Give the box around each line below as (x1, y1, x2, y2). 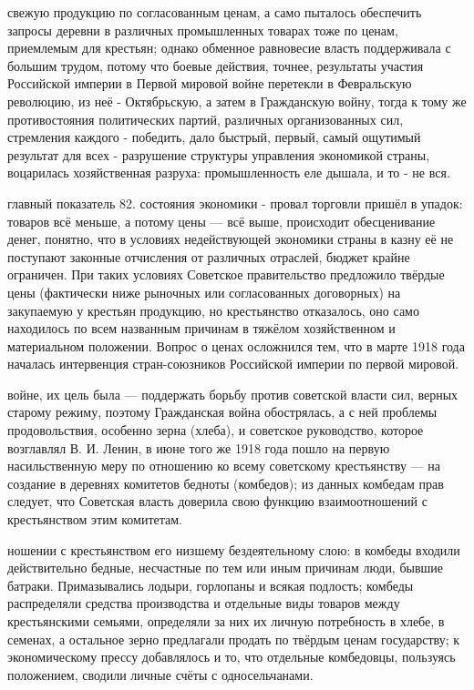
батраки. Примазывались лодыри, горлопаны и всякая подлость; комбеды (7, 575, 414, 594)
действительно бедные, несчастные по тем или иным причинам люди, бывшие (7, 558, 444, 577)
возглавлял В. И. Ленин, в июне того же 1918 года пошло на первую (7, 438, 390, 457)
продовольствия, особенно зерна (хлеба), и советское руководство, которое (7, 421, 424, 440)
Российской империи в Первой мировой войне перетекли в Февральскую (7, 74, 412, 93)
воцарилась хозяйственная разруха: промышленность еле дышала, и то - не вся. (7, 163, 450, 182)
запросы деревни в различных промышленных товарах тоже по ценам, (7, 20, 398, 39)
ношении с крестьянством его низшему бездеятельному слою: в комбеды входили (7, 540, 460, 559)
